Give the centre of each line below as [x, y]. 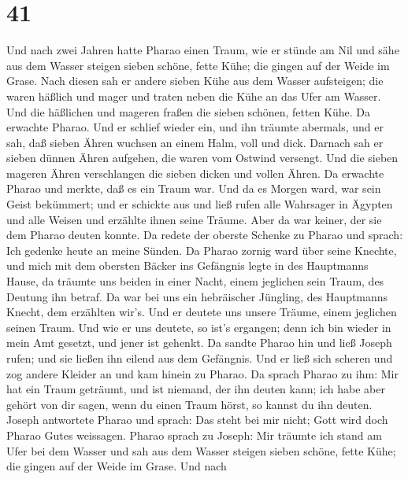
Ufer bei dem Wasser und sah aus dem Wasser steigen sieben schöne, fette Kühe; [201, 450]
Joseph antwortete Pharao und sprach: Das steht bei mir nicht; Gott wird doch [197, 420]
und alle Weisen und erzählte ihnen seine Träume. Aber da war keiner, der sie [194, 219]
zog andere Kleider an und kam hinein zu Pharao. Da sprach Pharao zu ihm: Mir [202, 373]
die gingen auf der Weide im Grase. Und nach [117, 466]
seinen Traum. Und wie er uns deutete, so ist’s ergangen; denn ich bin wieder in [199, 327]
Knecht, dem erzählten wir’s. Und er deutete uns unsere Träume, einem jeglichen [202, 312]
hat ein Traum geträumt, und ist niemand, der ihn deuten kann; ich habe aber [196, 389]
